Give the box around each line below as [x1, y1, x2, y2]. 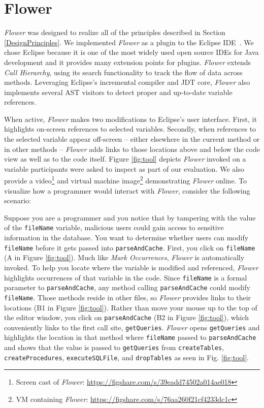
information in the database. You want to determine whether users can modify [4, 232, 249, 243]
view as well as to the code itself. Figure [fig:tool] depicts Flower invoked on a [4, 153, 246, 164]
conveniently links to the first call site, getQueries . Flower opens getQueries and [4, 322, 260, 332]
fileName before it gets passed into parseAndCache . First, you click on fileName [4, 242, 255, 253]
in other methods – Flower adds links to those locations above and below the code [4, 143, 260, 154]
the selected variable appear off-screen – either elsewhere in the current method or [4, 134, 260, 144]
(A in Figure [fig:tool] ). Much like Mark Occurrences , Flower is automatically [4, 252, 245, 263]
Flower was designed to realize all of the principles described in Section [4, 27, 225, 38]
